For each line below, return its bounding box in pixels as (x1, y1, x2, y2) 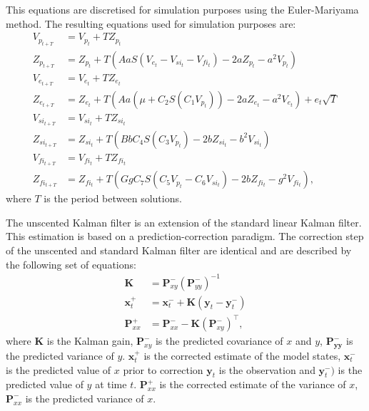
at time (95, 377, 127, 392)
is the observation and (218, 362, 315, 377)
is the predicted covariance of (155, 333, 283, 348)
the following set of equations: (6, 256, 136, 271)
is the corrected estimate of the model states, (143, 348, 341, 363)
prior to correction (123, 362, 203, 377)
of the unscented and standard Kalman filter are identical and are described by (6, 242, 352, 257)
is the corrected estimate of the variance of (159, 377, 346, 392)
